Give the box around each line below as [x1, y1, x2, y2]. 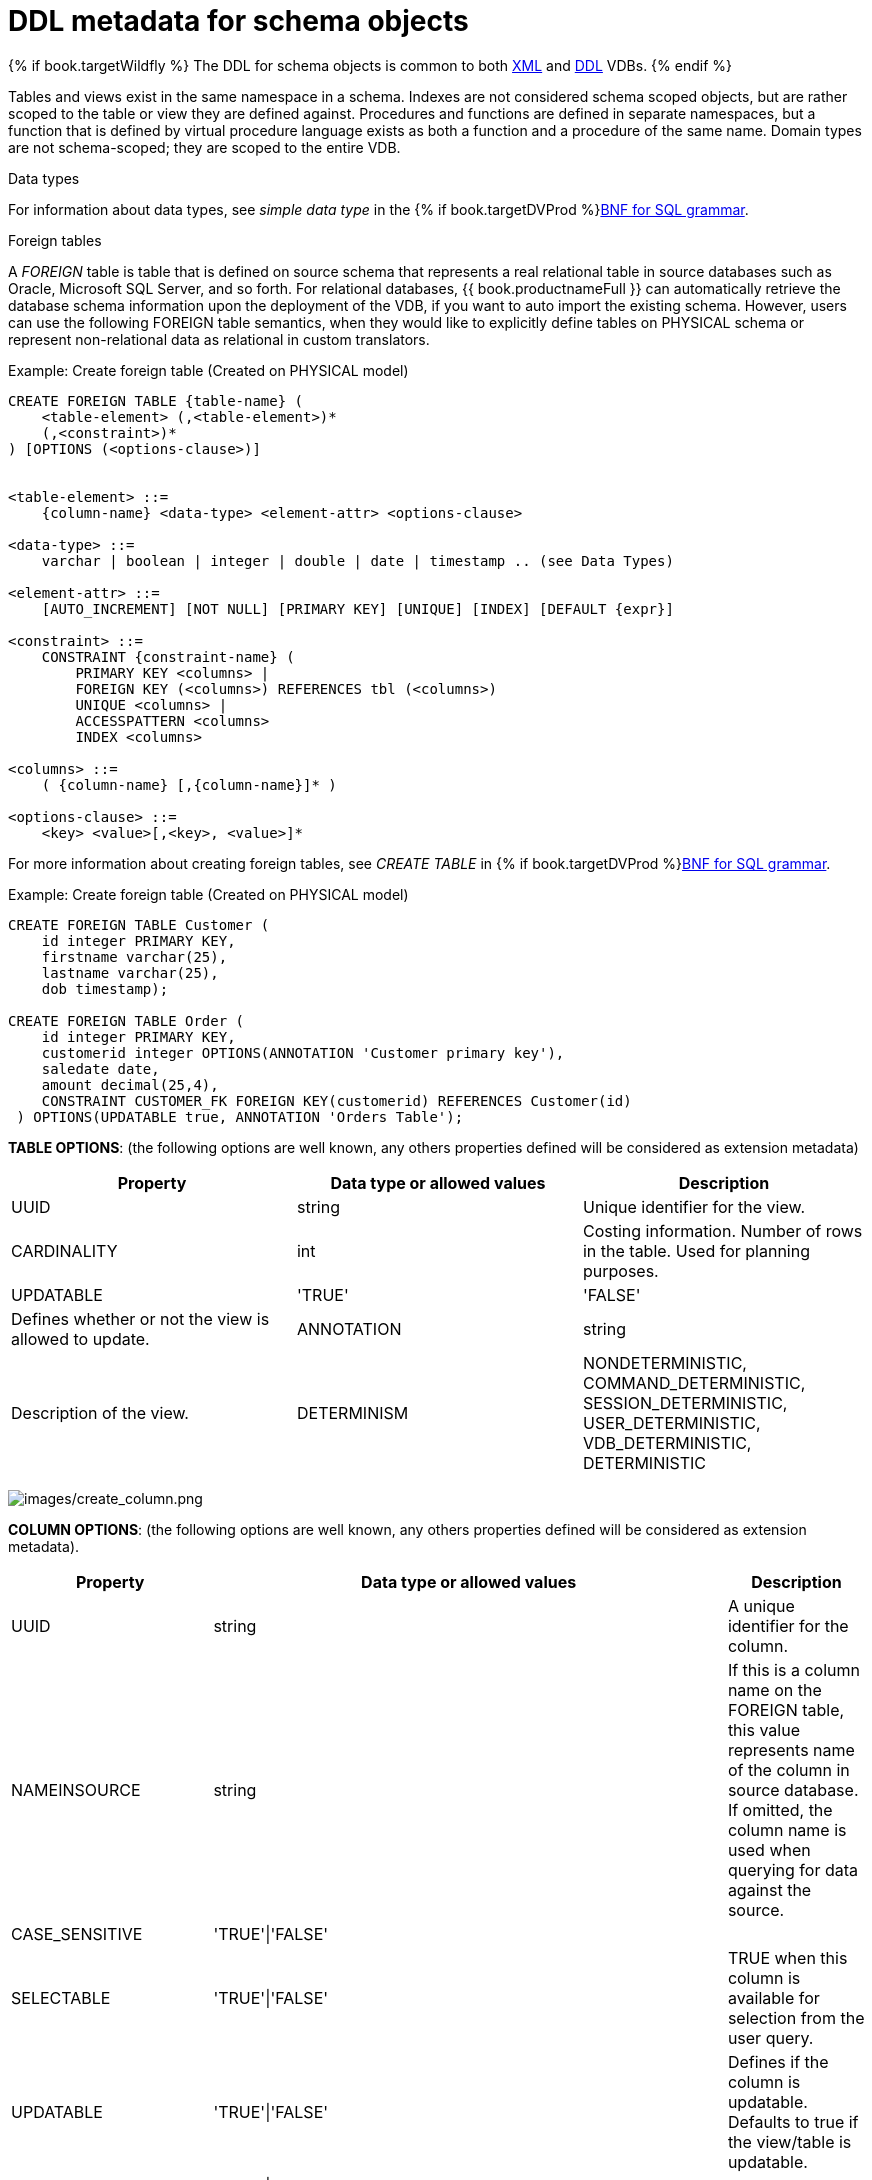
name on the [727, 1679, 822, 1700]
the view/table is [727, 2131, 852, 2152]
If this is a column [727, 1659, 860, 1680]
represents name [727, 1739, 855, 1760]
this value [727, 1719, 800, 1740]
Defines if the [727, 2051, 829, 2072]
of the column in [727, 1759, 850, 1780]
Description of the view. [11, 1402, 189, 1423]
